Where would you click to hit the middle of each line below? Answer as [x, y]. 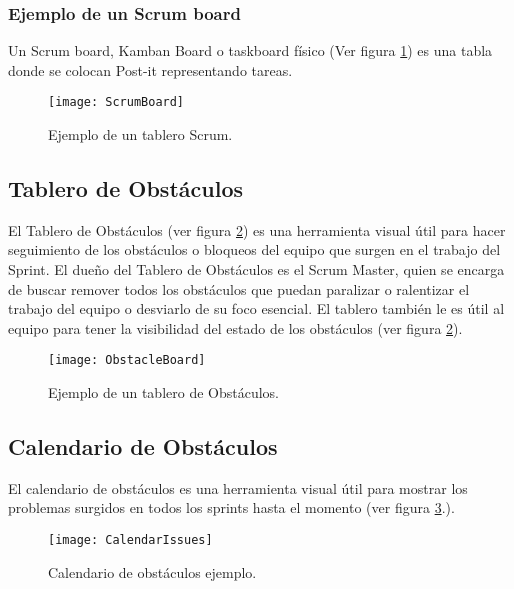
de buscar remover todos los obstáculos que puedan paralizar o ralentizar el [239, 288]
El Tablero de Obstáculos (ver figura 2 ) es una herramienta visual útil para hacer [257, 229]
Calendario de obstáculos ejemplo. [152, 571]
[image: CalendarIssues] [130, 540]
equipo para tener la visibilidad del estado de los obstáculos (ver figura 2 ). [235, 327]
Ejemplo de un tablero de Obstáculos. [164, 392]
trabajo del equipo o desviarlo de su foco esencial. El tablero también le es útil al [256, 308]
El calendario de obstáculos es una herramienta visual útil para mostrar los [238, 487]
